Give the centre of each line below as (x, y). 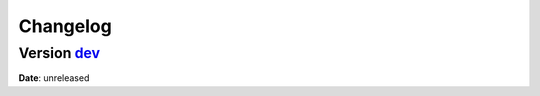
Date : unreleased (54, 78)
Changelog (65, 26)
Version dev (59, 53)
